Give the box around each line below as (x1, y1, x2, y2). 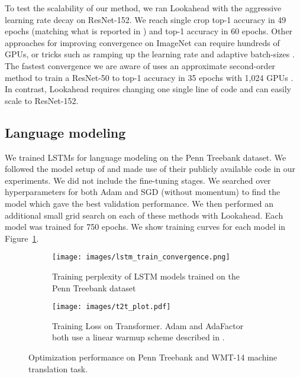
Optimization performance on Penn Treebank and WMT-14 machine (28, 350, 278, 363)
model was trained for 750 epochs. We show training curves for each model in (5, 220, 286, 233)
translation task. (28, 362, 88, 375)
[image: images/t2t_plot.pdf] (52, 303, 171, 311)
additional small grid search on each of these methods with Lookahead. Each (5, 209, 283, 221)
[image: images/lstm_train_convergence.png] (52, 253, 230, 262)
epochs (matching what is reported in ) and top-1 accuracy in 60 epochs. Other (5, 25, 293, 37)
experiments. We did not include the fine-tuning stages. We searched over (5, 174, 271, 186)
